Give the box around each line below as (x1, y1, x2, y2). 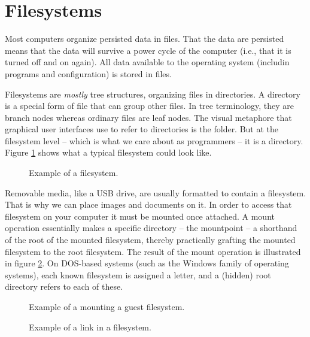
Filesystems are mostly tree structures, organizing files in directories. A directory (5, 87, 300, 100)
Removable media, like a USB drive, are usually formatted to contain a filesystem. (5, 186, 306, 199)
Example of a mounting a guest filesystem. (29, 300, 185, 312)
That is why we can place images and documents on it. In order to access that (5, 198, 292, 211)
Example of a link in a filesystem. (29, 320, 151, 333)
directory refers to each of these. (5, 280, 123, 293)
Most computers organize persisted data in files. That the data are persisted (5, 32, 284, 45)
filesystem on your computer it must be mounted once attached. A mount (5, 210, 275, 222)
